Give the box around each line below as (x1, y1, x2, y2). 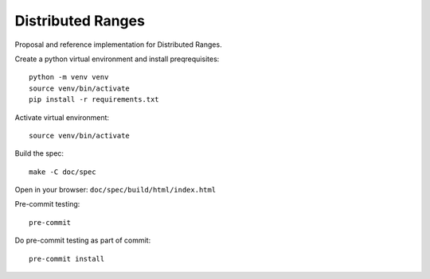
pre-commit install (29, 254, 105, 263)
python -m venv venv (29, 72, 109, 82)
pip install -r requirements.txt (29, 95, 159, 104)
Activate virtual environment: (14, 112, 110, 122)
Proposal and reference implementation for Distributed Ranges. (14, 40, 222, 49)
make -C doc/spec (29, 167, 96, 176)
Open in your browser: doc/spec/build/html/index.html (14, 185, 217, 195)
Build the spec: (14, 149, 64, 158)
